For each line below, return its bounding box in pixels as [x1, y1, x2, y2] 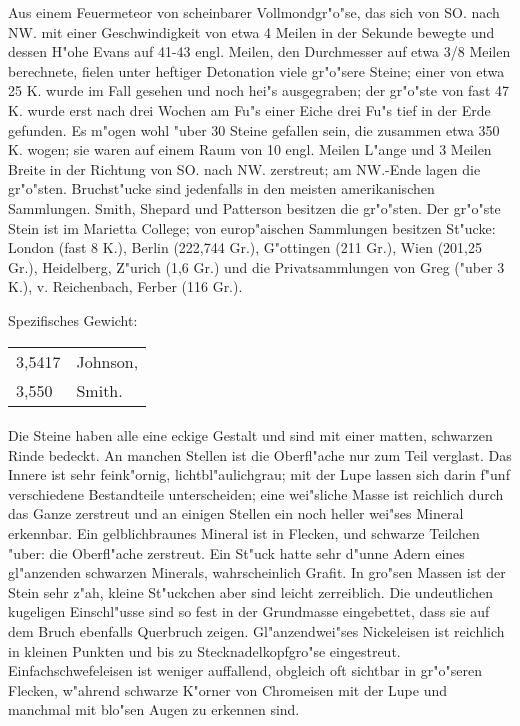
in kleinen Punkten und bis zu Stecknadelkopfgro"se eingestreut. [8, 640, 401, 661]
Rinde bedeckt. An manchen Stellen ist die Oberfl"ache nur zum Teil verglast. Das [8, 444, 512, 465]
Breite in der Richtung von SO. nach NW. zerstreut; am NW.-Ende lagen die [8, 158, 481, 179]
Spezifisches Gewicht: [8, 309, 138, 330]
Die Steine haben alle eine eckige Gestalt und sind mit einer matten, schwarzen [8, 425, 493, 446]
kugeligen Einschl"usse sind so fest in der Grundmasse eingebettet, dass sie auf [8, 601, 490, 622]
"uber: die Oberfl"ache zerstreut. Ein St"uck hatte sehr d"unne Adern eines [8, 542, 465, 563]
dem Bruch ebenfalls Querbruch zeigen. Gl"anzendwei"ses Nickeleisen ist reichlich [8, 621, 505, 642]
